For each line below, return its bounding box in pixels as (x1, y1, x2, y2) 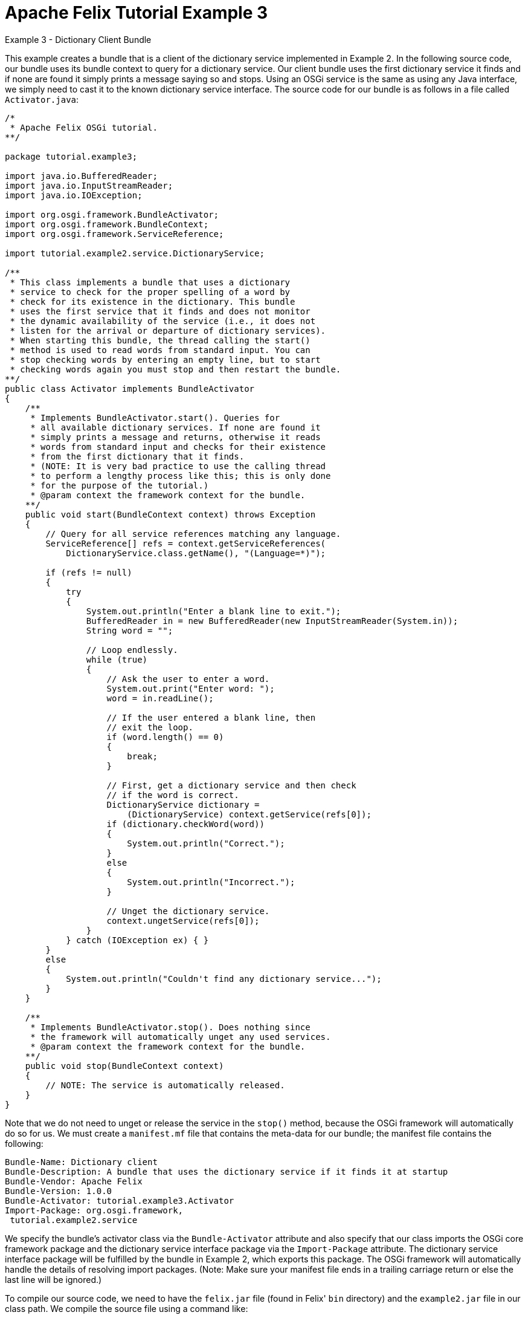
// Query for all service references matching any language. (45, 528, 341, 539)
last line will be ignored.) (5, 1274, 102, 1285)
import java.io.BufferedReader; (5, 170, 158, 181)
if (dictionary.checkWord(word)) (106, 819, 265, 829)
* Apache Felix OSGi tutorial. (10, 122, 158, 132)
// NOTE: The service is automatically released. (45, 1080, 285, 1090)
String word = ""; (86, 625, 173, 635)
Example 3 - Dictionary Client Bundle (5, 34, 152, 45)
